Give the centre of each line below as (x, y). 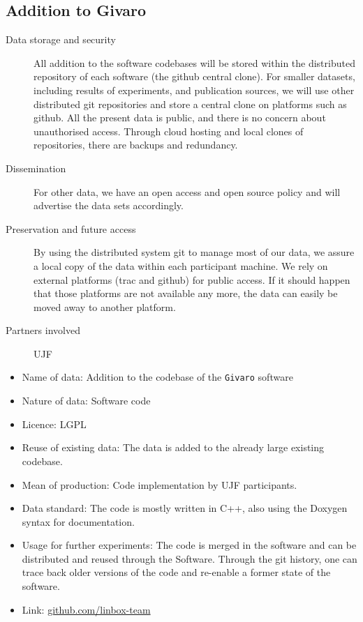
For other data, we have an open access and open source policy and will (187, 191)
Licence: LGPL (54, 424)
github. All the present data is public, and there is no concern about (180, 117)
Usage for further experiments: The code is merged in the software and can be (189, 545)
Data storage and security (61, 39)
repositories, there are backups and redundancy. (136, 145)
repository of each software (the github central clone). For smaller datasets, (194, 76)
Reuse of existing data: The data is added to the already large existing (173, 447)
